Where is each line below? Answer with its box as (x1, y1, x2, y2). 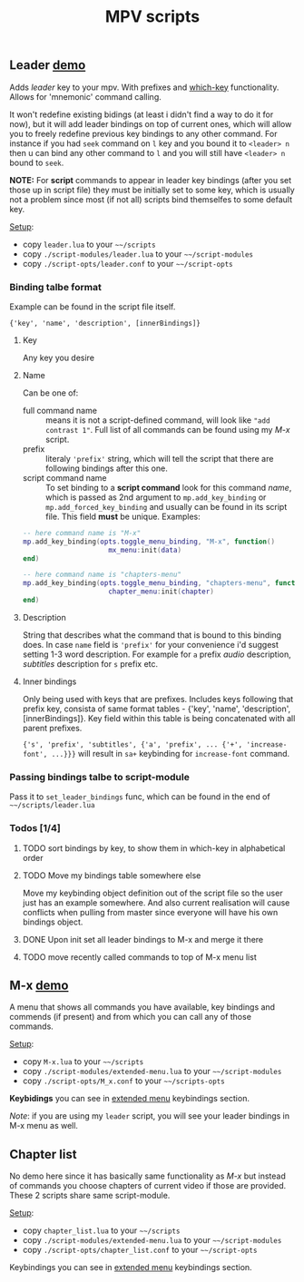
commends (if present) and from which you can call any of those (9, 1012, 252, 1023)
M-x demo (9, 977, 69, 993)
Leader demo (9, 57, 86, 73)
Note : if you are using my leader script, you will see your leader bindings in (9, 1111, 290, 1121)
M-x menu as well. (9, 1121, 79, 1131)
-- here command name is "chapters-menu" (22, 570, 181, 580)
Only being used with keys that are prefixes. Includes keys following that (22, 693, 294, 704)
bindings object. (22, 916, 83, 927)
